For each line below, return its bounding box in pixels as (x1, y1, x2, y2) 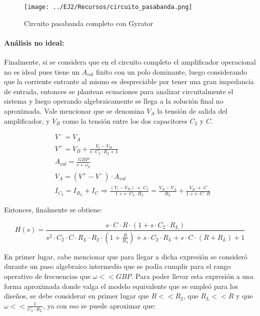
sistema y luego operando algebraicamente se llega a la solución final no (4, 96, 223, 106)
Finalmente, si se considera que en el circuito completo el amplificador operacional (4, 57, 256, 67)
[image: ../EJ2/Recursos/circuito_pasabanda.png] (24, 4, 192, 11)
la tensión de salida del (157, 106, 227, 116)
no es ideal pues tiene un (4, 66, 80, 77)
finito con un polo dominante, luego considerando (96, 66, 247, 77)
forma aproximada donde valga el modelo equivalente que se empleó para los (4, 280, 238, 291)
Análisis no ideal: (4, 37, 64, 48)
